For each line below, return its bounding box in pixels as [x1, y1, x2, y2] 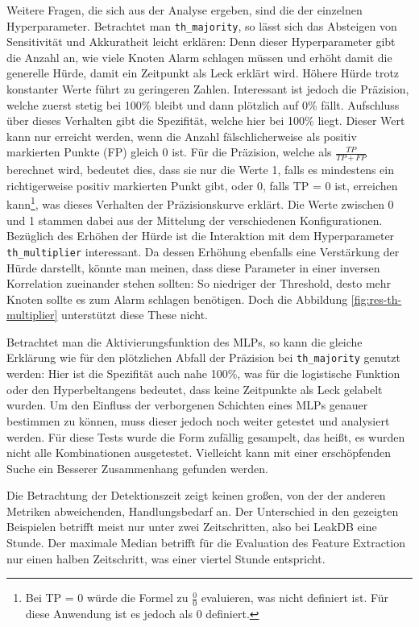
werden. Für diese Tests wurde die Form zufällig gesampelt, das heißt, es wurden [6, 428, 405, 445]
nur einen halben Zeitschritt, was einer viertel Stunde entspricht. [6, 550, 326, 567]
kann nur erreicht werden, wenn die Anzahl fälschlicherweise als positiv [6, 127, 357, 144]
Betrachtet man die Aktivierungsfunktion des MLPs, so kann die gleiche [6, 333, 363, 350]
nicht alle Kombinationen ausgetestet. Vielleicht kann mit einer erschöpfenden [6, 444, 392, 461]
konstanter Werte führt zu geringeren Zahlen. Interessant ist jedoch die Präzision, [6, 81, 409, 98]
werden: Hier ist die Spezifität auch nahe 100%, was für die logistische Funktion [6, 365, 400, 382]
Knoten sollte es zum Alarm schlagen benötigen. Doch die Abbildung [6, 290, 348, 307]
